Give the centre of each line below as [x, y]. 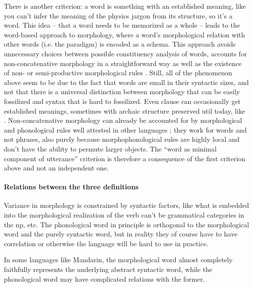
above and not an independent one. [56, 168]
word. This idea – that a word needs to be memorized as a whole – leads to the [122, 25]
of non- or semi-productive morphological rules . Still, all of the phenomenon [118, 73]
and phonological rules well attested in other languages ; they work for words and [126, 129]
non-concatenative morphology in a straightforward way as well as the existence [123, 63]
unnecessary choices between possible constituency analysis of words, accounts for [126, 53]
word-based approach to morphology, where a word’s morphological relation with [125, 34]
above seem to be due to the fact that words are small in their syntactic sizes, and [126, 82]
